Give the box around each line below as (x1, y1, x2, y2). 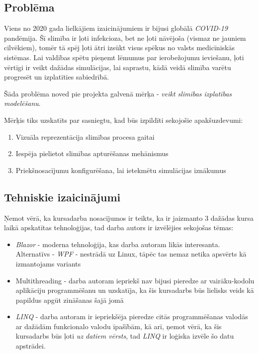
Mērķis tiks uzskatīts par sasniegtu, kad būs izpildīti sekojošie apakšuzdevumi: (4, 114, 243, 125)
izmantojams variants (15, 258, 81, 268)
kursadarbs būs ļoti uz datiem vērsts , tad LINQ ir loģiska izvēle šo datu (15, 331, 234, 341)
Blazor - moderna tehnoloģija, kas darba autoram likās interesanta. (15, 239, 220, 249)
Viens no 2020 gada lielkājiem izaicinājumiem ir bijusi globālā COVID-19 (4, 23, 228, 33)
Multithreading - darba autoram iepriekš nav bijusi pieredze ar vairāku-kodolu (15, 275, 255, 285)
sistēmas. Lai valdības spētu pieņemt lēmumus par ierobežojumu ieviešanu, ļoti (4, 52, 244, 62)
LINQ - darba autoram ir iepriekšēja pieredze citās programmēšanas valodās (15, 311, 248, 322)
